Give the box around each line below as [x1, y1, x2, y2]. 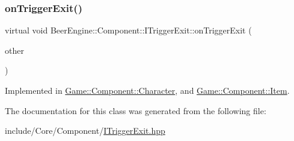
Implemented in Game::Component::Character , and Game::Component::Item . [5, 84, 290, 96]
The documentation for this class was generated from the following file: [5, 104, 266, 117]
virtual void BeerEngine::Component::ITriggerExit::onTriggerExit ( [5, 24, 252, 36]
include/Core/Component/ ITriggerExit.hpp [5, 124, 165, 137]
